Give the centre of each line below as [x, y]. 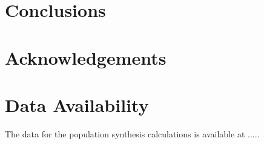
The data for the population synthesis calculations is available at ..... [132, 133]
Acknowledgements [86, 57]
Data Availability [77, 104]
